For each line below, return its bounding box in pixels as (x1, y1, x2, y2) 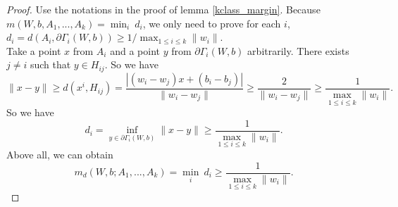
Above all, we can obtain (6, 146, 113, 161)
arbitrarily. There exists (247, 43, 349, 58)
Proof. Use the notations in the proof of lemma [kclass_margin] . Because (6, 2, 321, 16)
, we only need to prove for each (142, 15, 281, 30)
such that (30, 57, 71, 72)
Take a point (6, 43, 61, 58)
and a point (110, 43, 160, 58)
